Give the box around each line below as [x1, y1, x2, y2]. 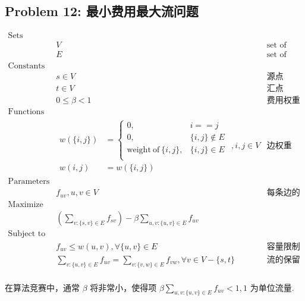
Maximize [8, 200, 43, 209]
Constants [8, 62, 45, 71]
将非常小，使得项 [90, 281, 157, 293]
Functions [8, 108, 45, 117]
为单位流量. [250, 281, 294, 293]
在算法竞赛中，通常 [5, 281, 80, 293]
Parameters [8, 177, 50, 186]
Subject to [8, 229, 46, 238]
